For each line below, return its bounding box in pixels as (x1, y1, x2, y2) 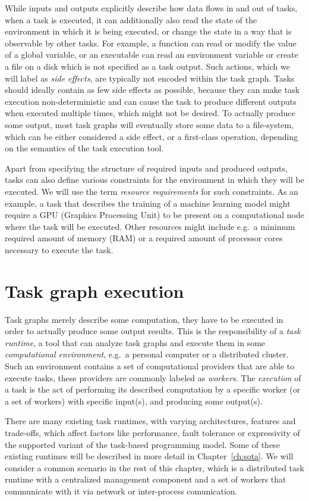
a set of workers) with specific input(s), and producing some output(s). (5, 394, 263, 407)
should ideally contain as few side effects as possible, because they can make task (5, 83, 300, 96)
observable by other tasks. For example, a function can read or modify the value (5, 36, 297, 49)
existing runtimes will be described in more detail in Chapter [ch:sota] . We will (5, 450, 294, 462)
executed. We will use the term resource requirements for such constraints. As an (5, 185, 298, 197)
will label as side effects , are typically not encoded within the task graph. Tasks (5, 71, 295, 84)
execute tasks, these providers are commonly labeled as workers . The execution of (5, 371, 301, 384)
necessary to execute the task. (5, 243, 113, 256)
